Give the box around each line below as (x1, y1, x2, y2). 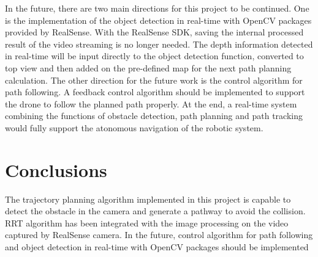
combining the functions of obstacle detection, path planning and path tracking (5, 109, 303, 122)
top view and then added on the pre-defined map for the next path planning (5, 61, 292, 74)
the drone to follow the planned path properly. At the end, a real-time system (5, 97, 297, 110)
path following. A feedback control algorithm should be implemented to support (5, 85, 305, 98)
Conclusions (5, 157, 107, 182)
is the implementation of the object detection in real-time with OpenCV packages (5, 13, 312, 26)
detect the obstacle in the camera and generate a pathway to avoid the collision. (5, 205, 306, 217)
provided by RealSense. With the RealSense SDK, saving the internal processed (5, 26, 304, 38)
